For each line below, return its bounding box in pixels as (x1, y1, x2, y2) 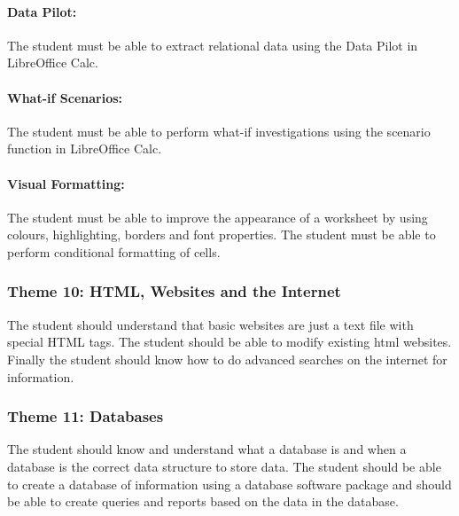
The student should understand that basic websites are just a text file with (7, 315, 414, 333)
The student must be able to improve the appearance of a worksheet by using (7, 207, 428, 226)
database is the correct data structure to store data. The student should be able (7, 457, 441, 475)
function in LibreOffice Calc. (7, 139, 162, 158)
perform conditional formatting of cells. (7, 242, 221, 261)
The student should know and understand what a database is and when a (7, 440, 407, 458)
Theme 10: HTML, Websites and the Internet (7, 280, 341, 302)
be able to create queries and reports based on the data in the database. (7, 492, 399, 511)
